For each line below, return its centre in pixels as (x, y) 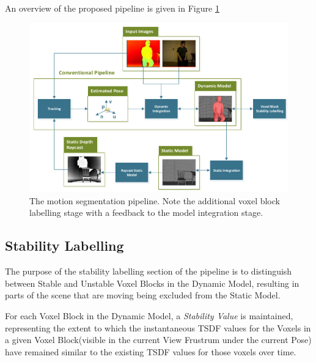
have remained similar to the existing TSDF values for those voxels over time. (151, 351)
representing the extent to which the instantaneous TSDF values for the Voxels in (158, 327)
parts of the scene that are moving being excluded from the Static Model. (143, 295)
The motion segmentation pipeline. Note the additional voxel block (155, 200)
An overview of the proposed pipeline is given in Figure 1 (112, 8)
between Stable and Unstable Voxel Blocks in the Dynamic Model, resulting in (152, 283)
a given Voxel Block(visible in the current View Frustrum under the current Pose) (158, 340)
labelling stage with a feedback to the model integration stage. (146, 212)
